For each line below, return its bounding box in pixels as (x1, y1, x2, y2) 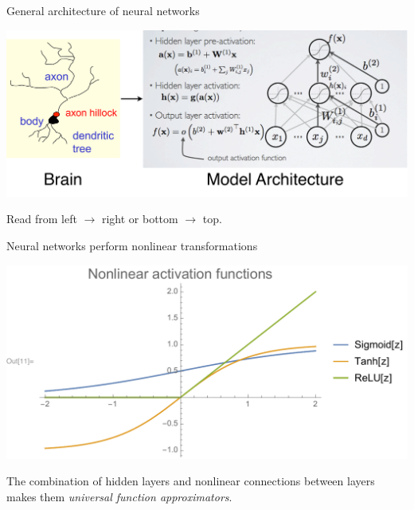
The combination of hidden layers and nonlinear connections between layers (6, 473, 375, 489)
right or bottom (101, 210, 178, 227)
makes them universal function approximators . (6, 488, 232, 504)
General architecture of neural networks (6, 2, 200, 18)
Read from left (6, 210, 77, 227)
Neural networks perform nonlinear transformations (6, 237, 258, 253)
